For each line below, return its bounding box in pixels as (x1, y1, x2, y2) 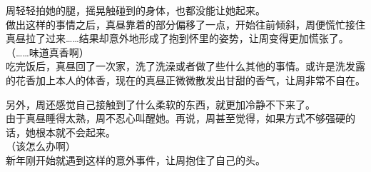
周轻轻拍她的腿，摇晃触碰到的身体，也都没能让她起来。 (6, 3, 265, 17)
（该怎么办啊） (6, 138, 76, 153)
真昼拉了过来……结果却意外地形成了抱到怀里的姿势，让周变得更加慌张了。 (6, 31, 349, 46)
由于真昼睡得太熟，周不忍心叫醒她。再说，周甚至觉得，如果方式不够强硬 (6, 111, 345, 126)
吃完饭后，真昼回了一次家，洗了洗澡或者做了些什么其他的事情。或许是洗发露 (6, 59, 365, 74)
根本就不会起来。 (35, 124, 116, 139)
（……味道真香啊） (6, 44, 89, 59)
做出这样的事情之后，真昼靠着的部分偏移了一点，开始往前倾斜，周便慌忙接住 (6, 16, 365, 31)
